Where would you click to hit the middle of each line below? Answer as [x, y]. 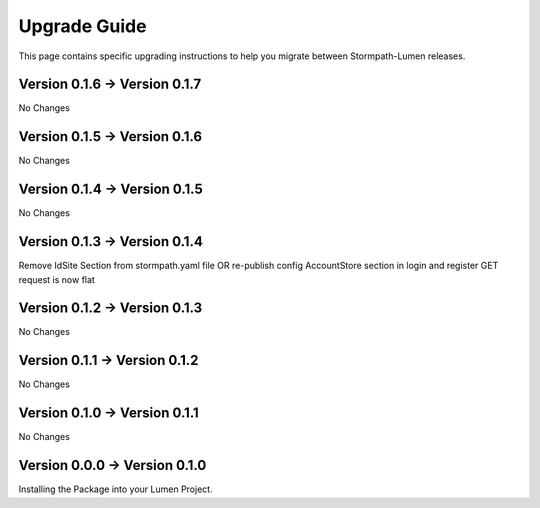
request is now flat [56, 279]
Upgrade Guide [82, 26]
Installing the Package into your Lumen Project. [116, 489]
